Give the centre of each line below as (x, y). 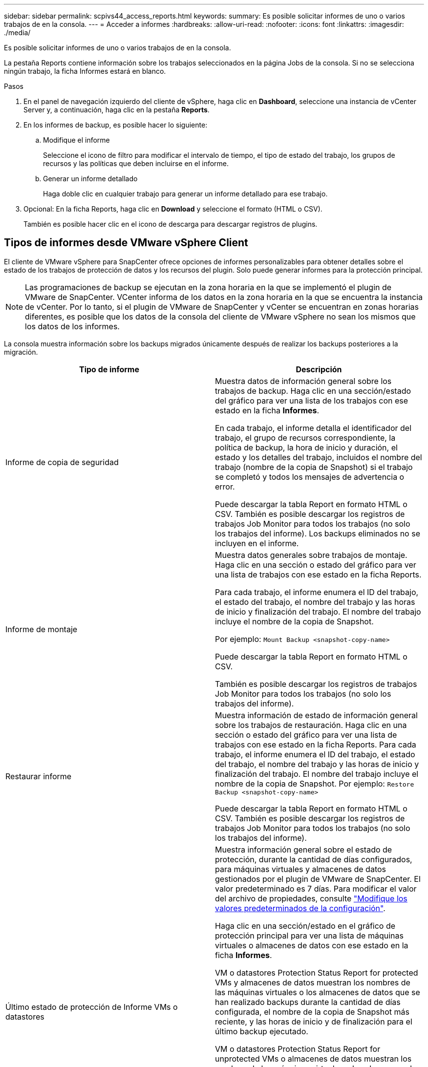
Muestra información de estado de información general (316, 715)
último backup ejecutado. (262, 1031)
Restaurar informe (39, 777)
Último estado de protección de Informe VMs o (92, 1007)
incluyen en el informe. (257, 543)
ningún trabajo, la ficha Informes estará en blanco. (85, 71)
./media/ (17, 32)
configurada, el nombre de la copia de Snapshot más (312, 1012)
